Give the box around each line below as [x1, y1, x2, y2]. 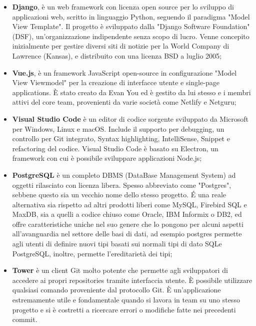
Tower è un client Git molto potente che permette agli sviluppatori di [12, 265, 228, 275]
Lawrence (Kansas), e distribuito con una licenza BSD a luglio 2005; [12, 50, 221, 61]
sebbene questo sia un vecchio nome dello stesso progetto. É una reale [12, 189, 226, 200]
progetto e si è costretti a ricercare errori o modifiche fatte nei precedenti [12, 304, 236, 314]
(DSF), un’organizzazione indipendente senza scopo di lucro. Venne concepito [12, 31, 249, 41]
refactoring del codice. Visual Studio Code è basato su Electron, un [12, 143, 218, 153]
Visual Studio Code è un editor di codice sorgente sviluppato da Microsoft [12, 113, 249, 124]
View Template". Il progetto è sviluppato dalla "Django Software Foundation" [12, 21, 250, 32]
